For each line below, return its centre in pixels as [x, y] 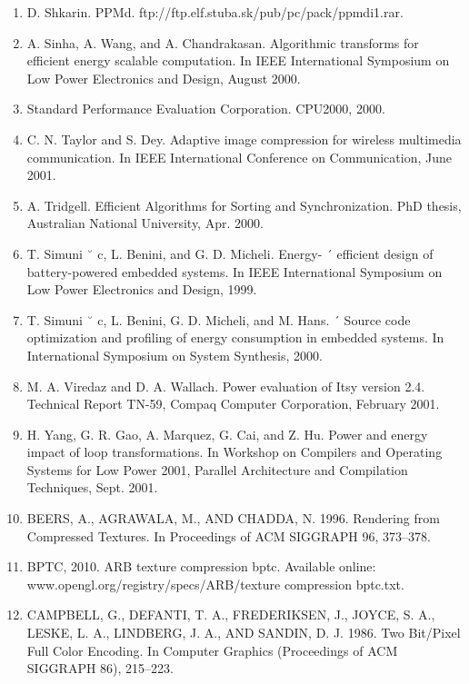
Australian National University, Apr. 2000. [145, 223]
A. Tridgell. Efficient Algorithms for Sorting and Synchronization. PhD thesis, [244, 205]
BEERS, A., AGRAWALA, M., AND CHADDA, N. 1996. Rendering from [233, 518]
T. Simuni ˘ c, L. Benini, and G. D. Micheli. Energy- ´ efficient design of [230, 253]
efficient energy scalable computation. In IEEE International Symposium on [238, 60]
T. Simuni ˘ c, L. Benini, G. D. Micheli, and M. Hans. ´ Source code [219, 319]
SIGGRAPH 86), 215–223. [100, 668]
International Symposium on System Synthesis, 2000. [175, 355]
